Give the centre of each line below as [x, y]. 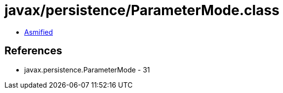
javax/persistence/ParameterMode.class [142, 10]
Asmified [39, 32]
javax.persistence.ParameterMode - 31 [87, 70]
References [33, 51]
